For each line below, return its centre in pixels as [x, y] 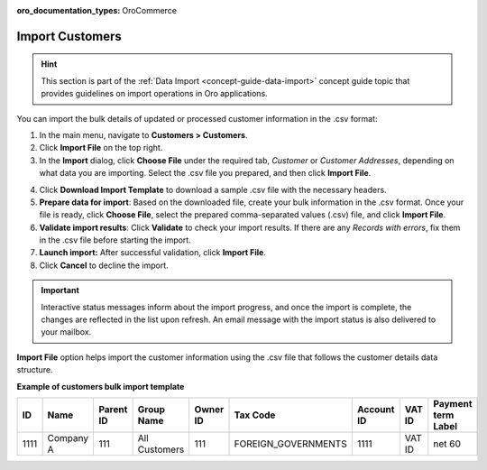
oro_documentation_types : [69, 10]
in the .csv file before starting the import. [115, 240]
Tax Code [255, 415]
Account [376, 409]
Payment [453, 404]
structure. [35, 370]
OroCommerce [150, 10]
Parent [113, 409]
